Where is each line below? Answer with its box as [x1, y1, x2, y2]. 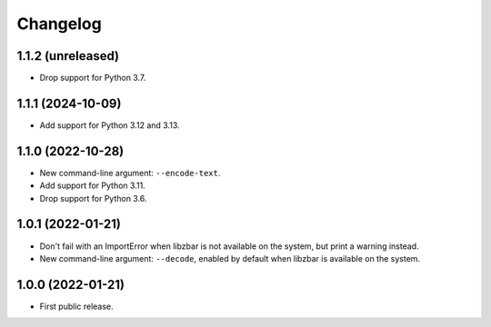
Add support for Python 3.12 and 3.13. [39, 119, 180, 131]
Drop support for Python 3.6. [39, 193, 147, 203]
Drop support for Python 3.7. [39, 73, 146, 84]
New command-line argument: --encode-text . [39, 167, 221, 178]
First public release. [39, 301, 114, 312]
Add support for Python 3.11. [39, 180, 145, 191]
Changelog [16, 14, 102, 34]
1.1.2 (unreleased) [16, 48, 120, 64]
